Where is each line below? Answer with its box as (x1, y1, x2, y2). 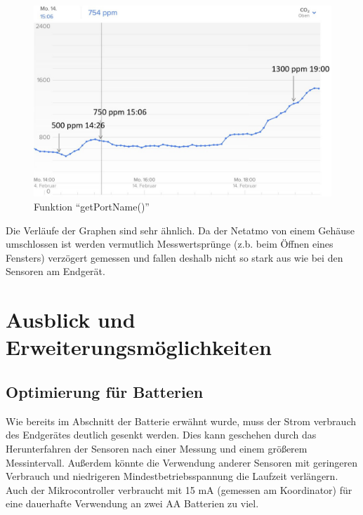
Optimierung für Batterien (6, 380, 204, 402)
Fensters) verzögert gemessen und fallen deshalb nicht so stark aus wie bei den (6, 250, 343, 265)
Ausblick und (6, 305, 136, 334)
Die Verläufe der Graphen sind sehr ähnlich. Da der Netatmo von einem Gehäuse (6, 222, 355, 237)
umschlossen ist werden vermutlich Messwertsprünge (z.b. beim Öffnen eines (6, 236, 334, 251)
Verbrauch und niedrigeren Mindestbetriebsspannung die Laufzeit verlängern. (6, 469, 338, 483)
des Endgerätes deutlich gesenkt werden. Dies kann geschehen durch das (6, 427, 317, 442)
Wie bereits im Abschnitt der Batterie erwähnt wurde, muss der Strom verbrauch (6, 413, 356, 428)
